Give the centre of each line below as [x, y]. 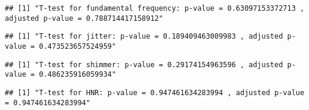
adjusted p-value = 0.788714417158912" [84, 18]
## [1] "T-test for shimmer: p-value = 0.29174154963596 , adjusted [144, 65]
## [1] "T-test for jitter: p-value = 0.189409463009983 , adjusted [144, 37]
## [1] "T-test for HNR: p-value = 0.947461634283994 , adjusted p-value [155, 92]
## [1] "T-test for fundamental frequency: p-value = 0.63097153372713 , [155, 8]
